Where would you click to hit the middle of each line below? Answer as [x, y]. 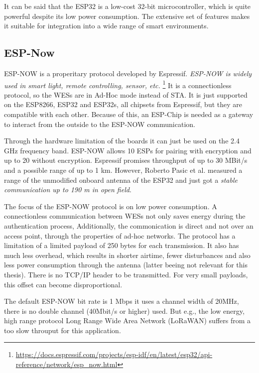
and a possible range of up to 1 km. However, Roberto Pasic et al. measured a [123, 170]
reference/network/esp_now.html [66, 364]
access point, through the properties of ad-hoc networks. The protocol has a [120, 235]
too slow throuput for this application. [63, 330]
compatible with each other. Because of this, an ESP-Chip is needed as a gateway [129, 114]
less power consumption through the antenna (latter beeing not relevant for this [126, 265]
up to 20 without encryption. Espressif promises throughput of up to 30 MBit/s [126, 160]
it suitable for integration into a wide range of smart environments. [106, 26]
